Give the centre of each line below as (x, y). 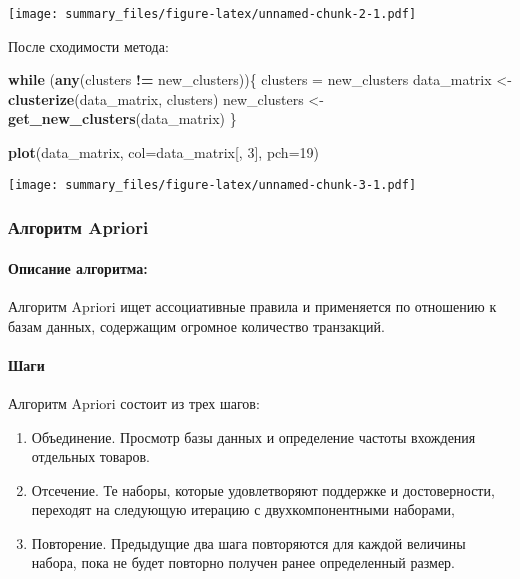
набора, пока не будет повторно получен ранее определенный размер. (243, 562)
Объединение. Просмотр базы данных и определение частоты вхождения (253, 436)
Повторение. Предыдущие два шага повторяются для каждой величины (248, 542)
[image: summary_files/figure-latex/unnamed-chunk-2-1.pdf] (212, 14)
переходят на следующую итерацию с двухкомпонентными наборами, (243, 509)
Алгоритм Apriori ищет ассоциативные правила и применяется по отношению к (252, 305)
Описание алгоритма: (78, 267)
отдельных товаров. (90, 456)
